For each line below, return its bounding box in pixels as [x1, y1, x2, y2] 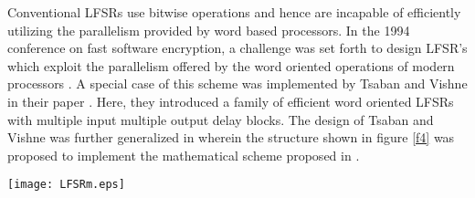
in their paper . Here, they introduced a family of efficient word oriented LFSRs [7, 91, 454, 110]
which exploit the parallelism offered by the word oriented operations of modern [7, 56, 455, 75]
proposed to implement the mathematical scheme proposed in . [7, 145, 360, 164]
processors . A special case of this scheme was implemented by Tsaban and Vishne [7, 74, 468, 93]
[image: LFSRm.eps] [7, 178, 125, 192]
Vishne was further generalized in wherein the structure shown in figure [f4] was [7, 128, 455, 147]
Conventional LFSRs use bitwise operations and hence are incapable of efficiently [7, 3, 461, 21]
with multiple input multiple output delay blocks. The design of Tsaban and [7, 109, 434, 129]
